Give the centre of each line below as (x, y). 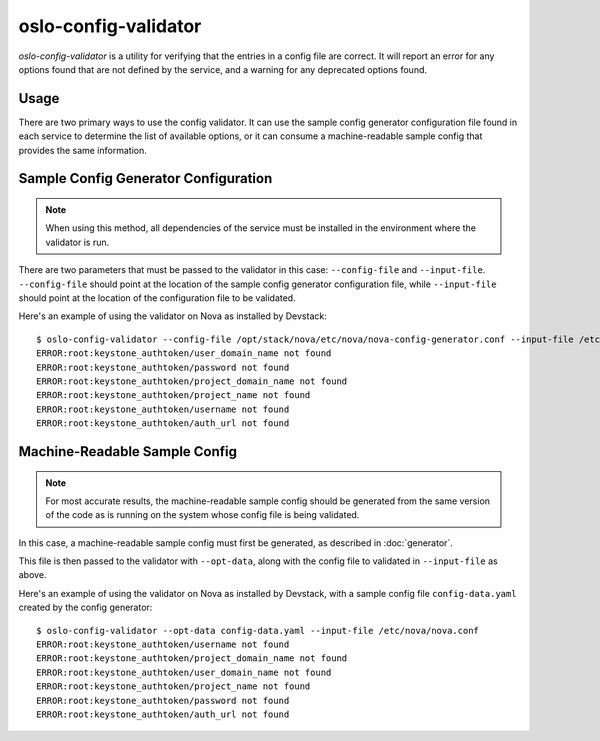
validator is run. (77, 242)
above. (32, 575)
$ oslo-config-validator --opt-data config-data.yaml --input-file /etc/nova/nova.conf (258, 630)
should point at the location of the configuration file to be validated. (157, 297)
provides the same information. (82, 150)
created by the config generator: (85, 607)
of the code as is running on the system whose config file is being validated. (202, 515)
